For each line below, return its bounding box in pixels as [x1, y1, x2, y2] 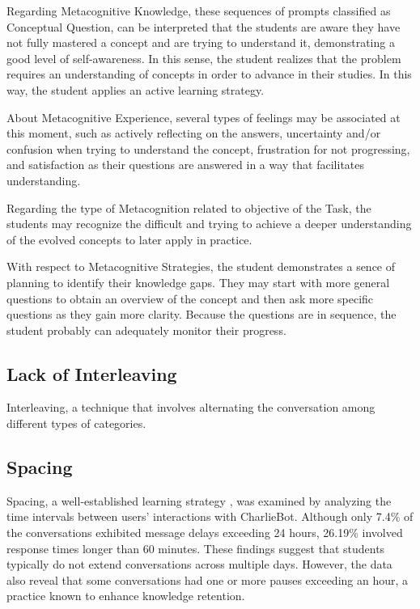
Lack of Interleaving [6, 361, 177, 386]
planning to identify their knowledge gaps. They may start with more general [6, 273, 390, 290]
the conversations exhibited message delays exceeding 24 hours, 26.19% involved [6, 524, 403, 541]
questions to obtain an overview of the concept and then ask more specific [6, 290, 374, 307]
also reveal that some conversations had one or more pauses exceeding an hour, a [6, 571, 409, 588]
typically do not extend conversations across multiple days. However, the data [6, 556, 392, 573]
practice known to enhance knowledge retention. [6, 587, 245, 604]
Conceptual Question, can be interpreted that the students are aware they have [6, 18, 401, 35]
